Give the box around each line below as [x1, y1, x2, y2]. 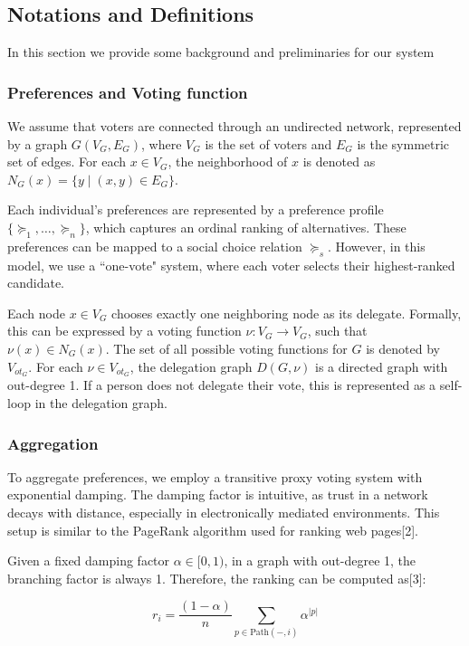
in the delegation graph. [34, 394, 168, 412]
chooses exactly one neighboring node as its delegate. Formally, [111, 303, 462, 322]
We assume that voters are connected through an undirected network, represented [7, 117, 462, 136]
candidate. [7, 273, 65, 292]
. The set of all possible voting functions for [105, 338, 348, 357]
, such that [307, 321, 368, 340]
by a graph [7, 134, 68, 153]
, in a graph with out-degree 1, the [224, 551, 416, 570]
